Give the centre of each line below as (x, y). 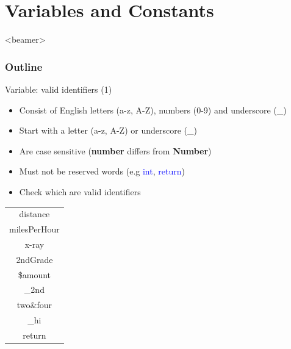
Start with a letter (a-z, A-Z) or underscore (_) (108, 130)
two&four (34, 305)
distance (34, 214)
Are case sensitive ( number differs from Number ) (115, 150)
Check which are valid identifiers (80, 191)
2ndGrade (34, 259)
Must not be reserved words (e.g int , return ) (102, 171)
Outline (24, 66)
